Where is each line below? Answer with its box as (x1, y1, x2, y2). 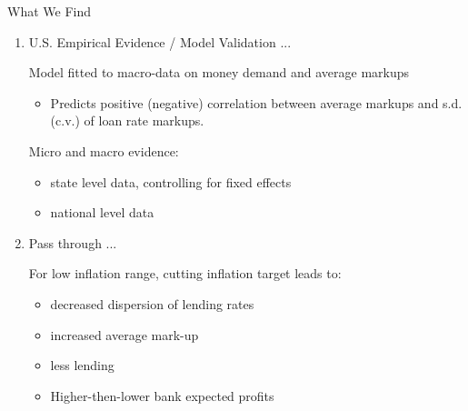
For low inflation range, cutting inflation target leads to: (28, 264, 342, 283)
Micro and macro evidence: (28, 141, 179, 160)
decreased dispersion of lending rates (50, 294, 254, 313)
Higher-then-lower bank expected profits (50, 386, 274, 405)
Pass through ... (28, 233, 117, 252)
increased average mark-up (50, 325, 199, 344)
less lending (50, 356, 115, 375)
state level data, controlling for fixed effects (50, 172, 292, 191)
